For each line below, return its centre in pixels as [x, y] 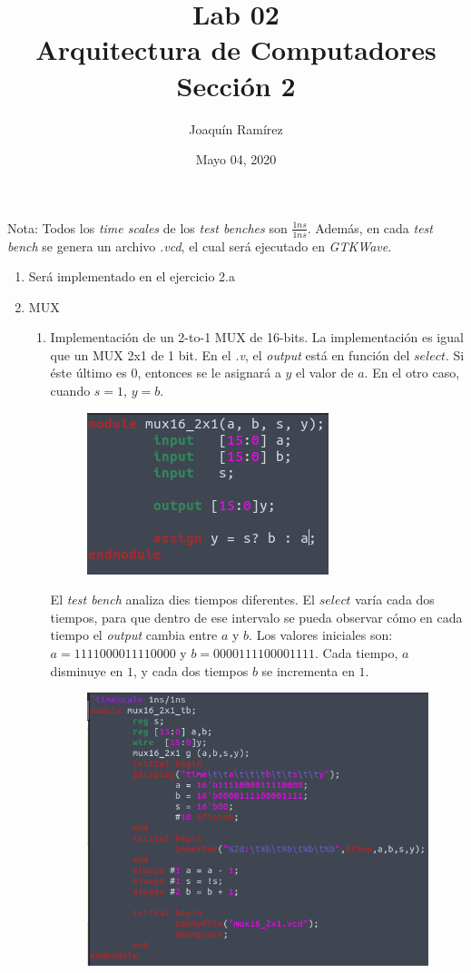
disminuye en [87, 670]
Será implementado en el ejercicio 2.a [132, 276]
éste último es [88, 373]
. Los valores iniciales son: [321, 635]
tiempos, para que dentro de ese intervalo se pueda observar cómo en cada [256, 617]
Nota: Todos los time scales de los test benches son [147, 227]
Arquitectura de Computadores [236, 49]
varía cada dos [395, 600]
